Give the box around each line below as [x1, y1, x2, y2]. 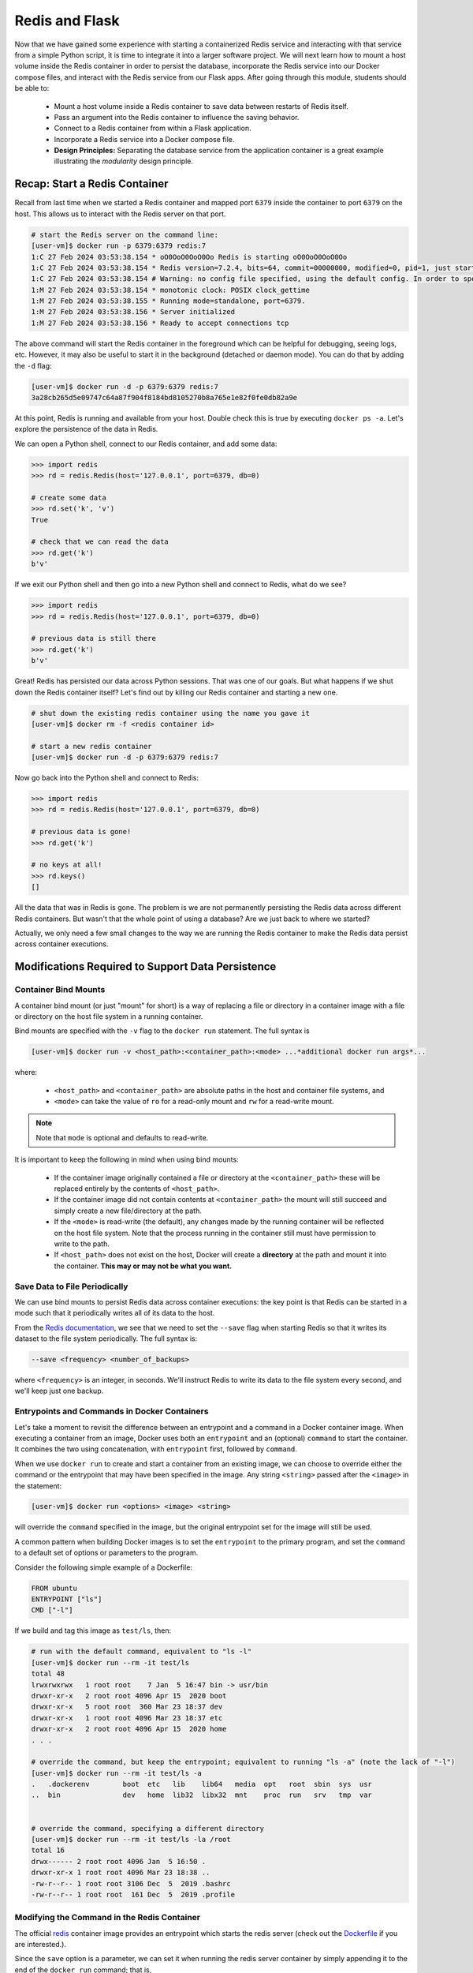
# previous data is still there [31, 634, 157, 643]
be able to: [14, 84, 50, 93]
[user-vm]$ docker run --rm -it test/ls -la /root [31, 1835, 232, 1844]
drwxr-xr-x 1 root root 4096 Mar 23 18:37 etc [31, 1713, 223, 1722]
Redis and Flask [14, 12, 120, 29]
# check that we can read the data [31, 537, 169, 546]
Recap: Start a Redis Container [14, 178, 169, 191]
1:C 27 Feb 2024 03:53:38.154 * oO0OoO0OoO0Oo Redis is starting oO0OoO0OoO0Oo [31, 253, 348, 261]
